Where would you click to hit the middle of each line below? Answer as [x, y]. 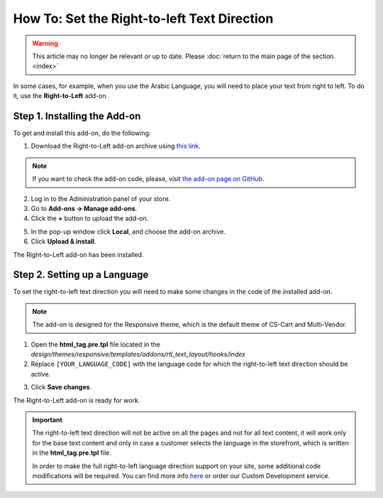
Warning [45, 43]
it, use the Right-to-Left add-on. [61, 96]
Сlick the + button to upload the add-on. [90, 218]
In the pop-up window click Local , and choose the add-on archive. [128, 232]
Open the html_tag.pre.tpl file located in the [96, 344]
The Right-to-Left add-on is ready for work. [77, 400]
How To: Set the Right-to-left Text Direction [143, 18]
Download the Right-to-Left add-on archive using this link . [116, 146]
